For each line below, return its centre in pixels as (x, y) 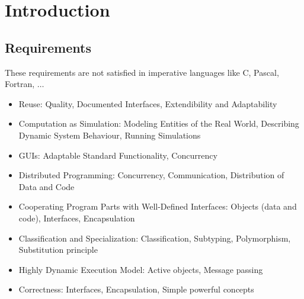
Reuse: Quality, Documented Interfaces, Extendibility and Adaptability (148, 103)
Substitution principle (58, 250)
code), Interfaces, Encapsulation (77, 218)
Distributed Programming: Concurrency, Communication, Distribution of (151, 175)
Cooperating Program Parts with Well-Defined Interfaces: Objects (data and (158, 206)
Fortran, (20, 84)
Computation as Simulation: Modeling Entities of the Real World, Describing (159, 123)
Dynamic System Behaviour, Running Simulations (110, 135)
